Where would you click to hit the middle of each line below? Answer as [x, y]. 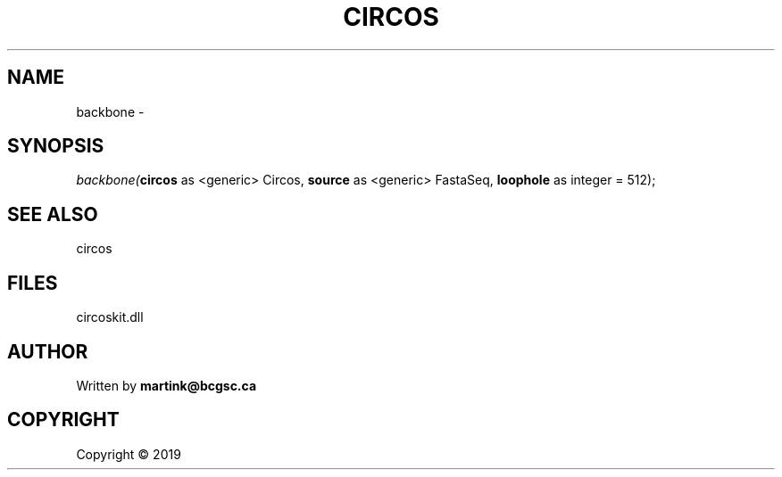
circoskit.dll [110, 317]
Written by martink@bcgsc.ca [166, 385]
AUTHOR [48, 351]
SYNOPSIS [56, 146]
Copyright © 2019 [129, 454]
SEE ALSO [53, 214]
